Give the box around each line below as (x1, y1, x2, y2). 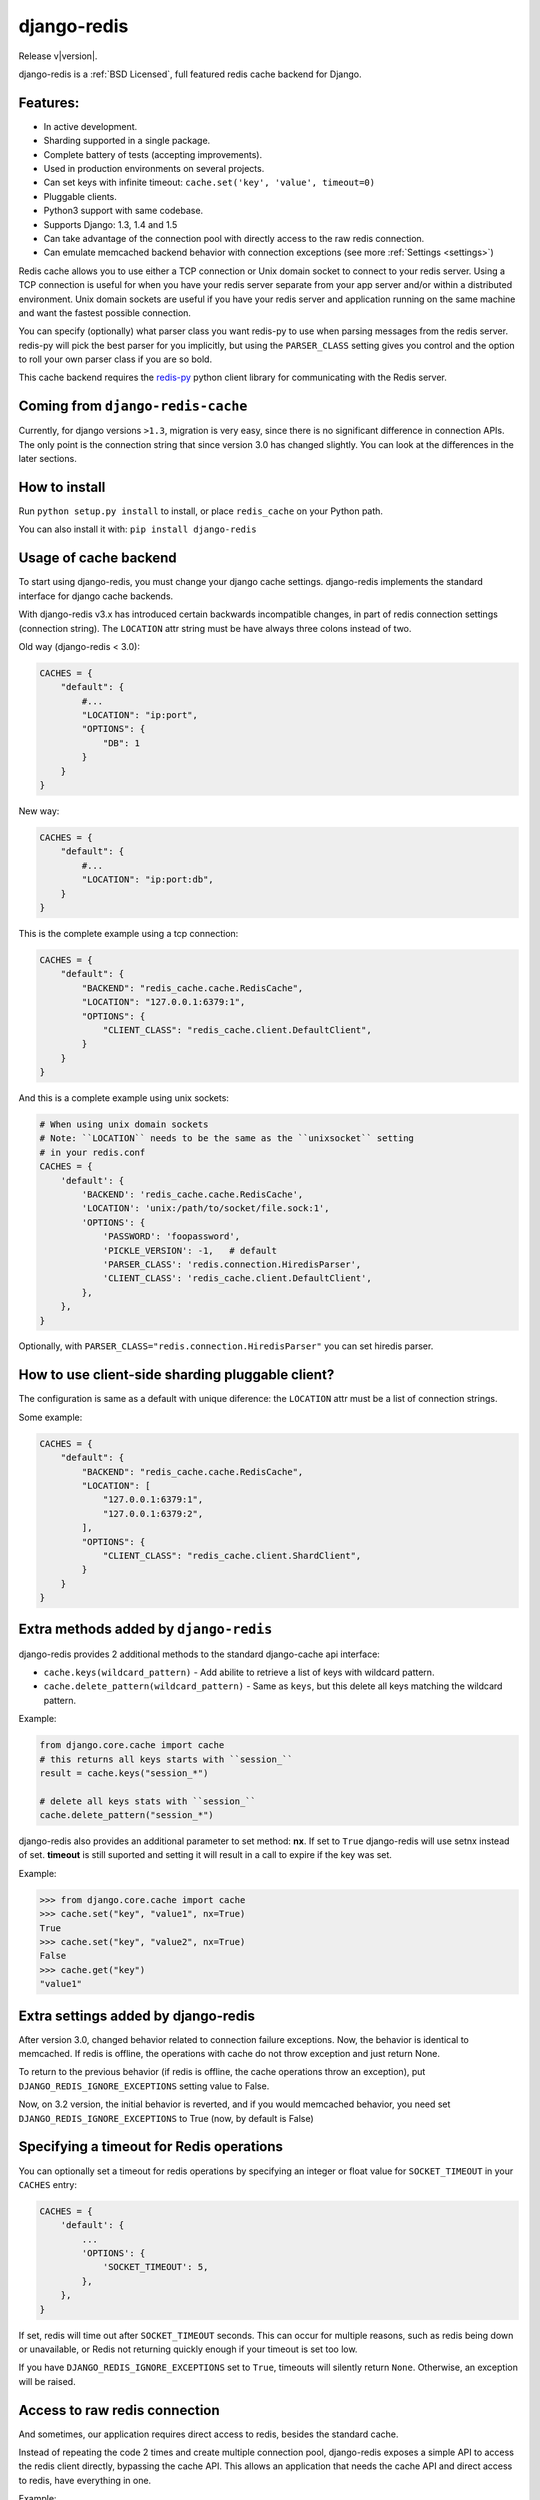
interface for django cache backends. (18, 590, 174, 602)
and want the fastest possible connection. (18, 306, 192, 319)
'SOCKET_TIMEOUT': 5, (102, 2261, 209, 2273)
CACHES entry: (18, 2178, 77, 2190)
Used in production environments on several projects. (43, 163, 265, 175)
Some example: (18, 1411, 83, 1423)
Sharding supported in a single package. (43, 135, 211, 147)
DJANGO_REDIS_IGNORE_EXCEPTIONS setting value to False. (18, 2080, 270, 2092)
